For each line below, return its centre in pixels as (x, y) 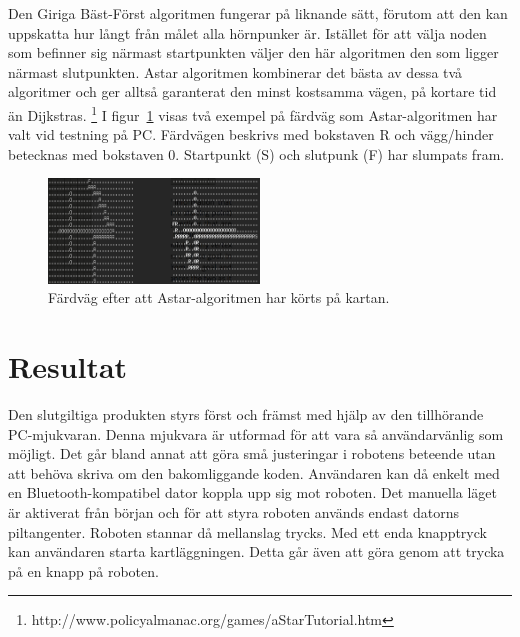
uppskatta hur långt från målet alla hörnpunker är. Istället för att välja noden (247, 32)
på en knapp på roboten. (83, 570)
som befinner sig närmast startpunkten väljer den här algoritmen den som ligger (253, 52)
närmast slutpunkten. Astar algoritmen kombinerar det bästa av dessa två (235, 71)
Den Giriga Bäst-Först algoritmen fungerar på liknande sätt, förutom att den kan (258, 13)
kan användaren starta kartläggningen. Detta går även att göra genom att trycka (256, 551)
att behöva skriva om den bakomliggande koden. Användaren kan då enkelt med (254, 472)
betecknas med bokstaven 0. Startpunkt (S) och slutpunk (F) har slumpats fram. (256, 153)
